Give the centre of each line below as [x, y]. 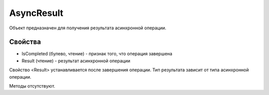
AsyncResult [36, 13]
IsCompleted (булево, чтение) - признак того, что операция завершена [97, 54]
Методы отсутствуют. [32, 86]
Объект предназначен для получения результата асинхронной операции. [88, 28]
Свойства [25, 42]
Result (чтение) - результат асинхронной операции [76, 61]
